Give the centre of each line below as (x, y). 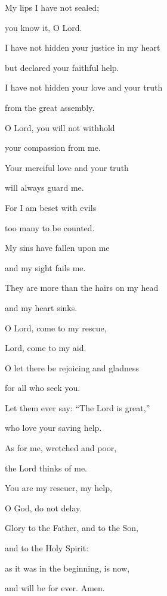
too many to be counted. (50, 227)
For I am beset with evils (51, 207)
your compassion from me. (53, 148)
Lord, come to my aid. (46, 348)
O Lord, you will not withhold (60, 127)
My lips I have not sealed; (52, 7)
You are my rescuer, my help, (58, 488)
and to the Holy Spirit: (47, 548)
